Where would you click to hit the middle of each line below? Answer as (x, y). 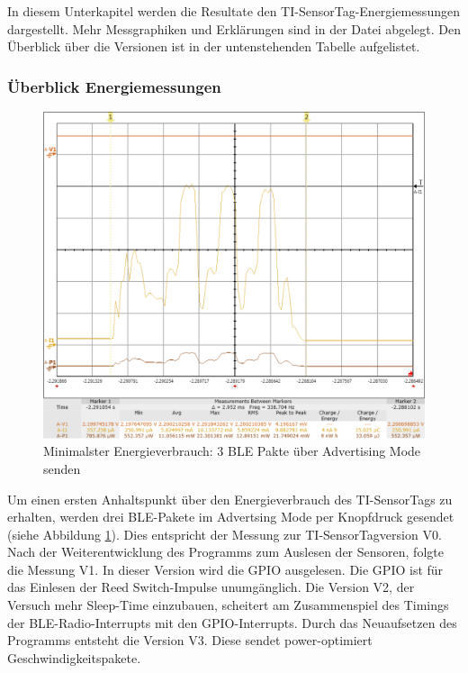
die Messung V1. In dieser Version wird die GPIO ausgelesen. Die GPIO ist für (225, 569)
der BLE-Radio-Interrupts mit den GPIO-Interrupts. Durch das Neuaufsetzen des (232, 622)
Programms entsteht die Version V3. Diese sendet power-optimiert (190, 640)
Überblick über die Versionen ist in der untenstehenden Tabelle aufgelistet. (214, 46)
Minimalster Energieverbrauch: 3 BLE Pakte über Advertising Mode (232, 451)
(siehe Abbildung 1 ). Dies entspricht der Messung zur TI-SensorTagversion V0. (225, 534)
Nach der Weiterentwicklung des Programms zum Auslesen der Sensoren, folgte (225, 552)
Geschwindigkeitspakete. (74, 657)
